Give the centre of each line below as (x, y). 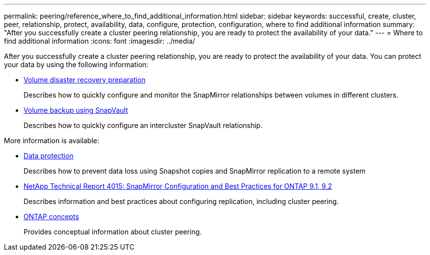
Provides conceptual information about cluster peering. (113, 232)
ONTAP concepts (51, 217)
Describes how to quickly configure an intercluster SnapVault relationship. (143, 125)
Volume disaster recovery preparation (85, 80)
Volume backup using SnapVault (76, 110)
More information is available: (52, 140)
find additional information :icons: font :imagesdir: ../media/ (100, 41)
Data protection (49, 156)
